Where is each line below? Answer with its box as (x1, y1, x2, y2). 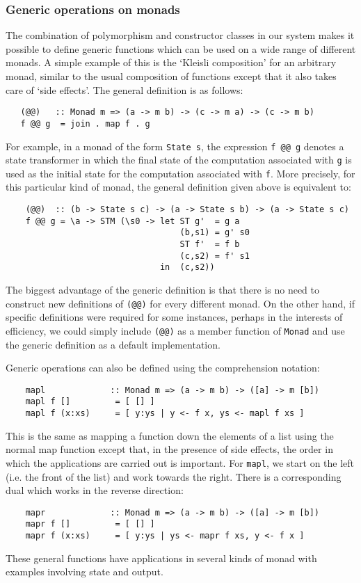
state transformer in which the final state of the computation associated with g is (6, 152, 352, 167)
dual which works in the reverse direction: (6, 483, 184, 497)
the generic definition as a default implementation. (6, 337, 220, 351)
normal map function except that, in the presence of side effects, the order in (6, 442, 333, 456)
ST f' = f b (179, 239, 240, 250)
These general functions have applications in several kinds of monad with (6, 550, 317, 565)
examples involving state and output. (6, 564, 163, 579)
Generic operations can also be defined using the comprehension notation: (6, 360, 320, 375)
